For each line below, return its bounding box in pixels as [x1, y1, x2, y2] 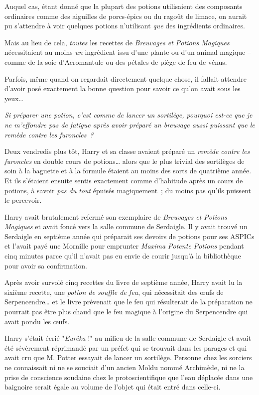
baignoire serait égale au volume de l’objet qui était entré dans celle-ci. [4, 382, 221, 392]
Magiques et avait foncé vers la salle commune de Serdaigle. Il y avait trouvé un [4, 221, 248, 232]
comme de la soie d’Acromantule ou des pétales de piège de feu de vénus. [4, 56, 227, 67]
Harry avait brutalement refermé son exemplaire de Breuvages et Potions [4, 211, 227, 222]
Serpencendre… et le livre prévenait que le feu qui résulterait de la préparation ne [4, 296, 253, 307]
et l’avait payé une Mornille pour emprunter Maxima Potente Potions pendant [4, 241, 244, 251]
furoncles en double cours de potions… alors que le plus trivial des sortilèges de [4, 155, 245, 166]
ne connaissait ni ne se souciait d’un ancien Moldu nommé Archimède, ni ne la [4, 362, 245, 372]
